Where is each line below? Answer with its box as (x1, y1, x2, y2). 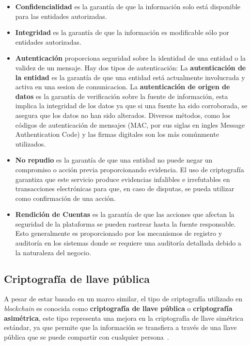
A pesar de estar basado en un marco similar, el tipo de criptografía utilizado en (4, 294, 243, 304)
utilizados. (15, 138, 46, 148)
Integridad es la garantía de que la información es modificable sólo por (15, 27, 229, 37)
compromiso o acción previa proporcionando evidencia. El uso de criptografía (15, 164, 244, 174)
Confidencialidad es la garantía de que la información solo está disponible (15, 1, 241, 11)
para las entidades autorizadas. (15, 11, 107, 21)
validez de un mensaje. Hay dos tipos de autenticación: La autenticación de (15, 62, 246, 72)
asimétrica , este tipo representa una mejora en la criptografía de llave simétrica (4, 312, 244, 323)
